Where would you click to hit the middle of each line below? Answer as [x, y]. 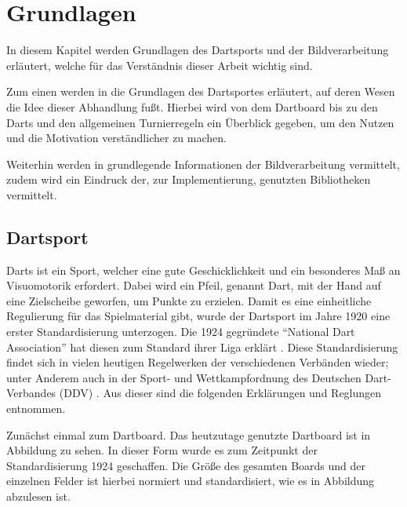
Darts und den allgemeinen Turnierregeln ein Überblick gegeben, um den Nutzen [200, 122]
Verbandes [31, 393]
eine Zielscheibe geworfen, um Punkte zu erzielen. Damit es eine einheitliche [189, 300]
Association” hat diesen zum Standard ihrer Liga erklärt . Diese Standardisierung [202, 347]
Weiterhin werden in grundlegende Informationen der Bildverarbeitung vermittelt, [203, 164]
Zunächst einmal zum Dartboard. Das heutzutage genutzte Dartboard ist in [189, 434]
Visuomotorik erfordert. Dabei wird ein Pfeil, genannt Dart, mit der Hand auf [194, 285]
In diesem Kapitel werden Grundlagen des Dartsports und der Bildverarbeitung [198, 50]
